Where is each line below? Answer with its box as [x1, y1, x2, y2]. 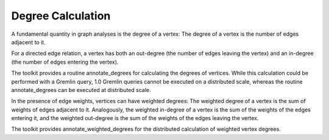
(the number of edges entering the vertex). [11, 58, 119, 65]
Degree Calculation [11, 9, 111, 22]
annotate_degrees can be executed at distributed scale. [11, 86, 151, 93]
